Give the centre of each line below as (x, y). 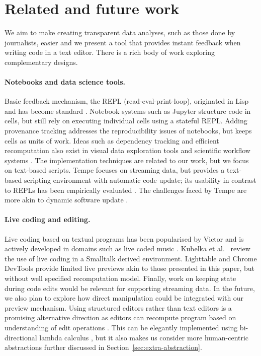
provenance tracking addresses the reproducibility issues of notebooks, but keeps (128, 131)
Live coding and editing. (48, 219)
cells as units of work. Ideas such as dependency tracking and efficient (112, 140)
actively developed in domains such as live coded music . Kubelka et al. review (127, 248)
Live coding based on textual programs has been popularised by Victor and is (124, 238)
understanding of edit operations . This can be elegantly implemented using (121, 327)
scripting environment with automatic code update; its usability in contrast (140, 180)
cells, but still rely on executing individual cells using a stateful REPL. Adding (126, 121)
